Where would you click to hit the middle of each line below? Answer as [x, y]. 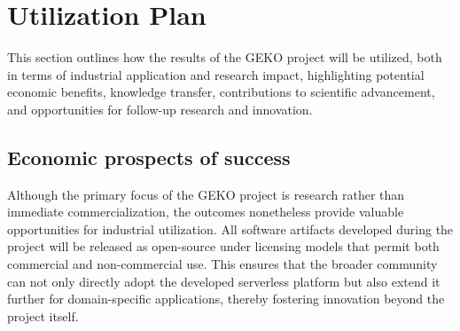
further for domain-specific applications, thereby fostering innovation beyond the [226, 299]
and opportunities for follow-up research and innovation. [160, 109]
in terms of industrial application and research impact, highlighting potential [216, 74]
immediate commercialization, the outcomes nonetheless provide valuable [206, 212]
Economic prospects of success [149, 157]
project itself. [43, 315]
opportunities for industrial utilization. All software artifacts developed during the [230, 229]
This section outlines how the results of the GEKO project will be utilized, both [225, 57]
